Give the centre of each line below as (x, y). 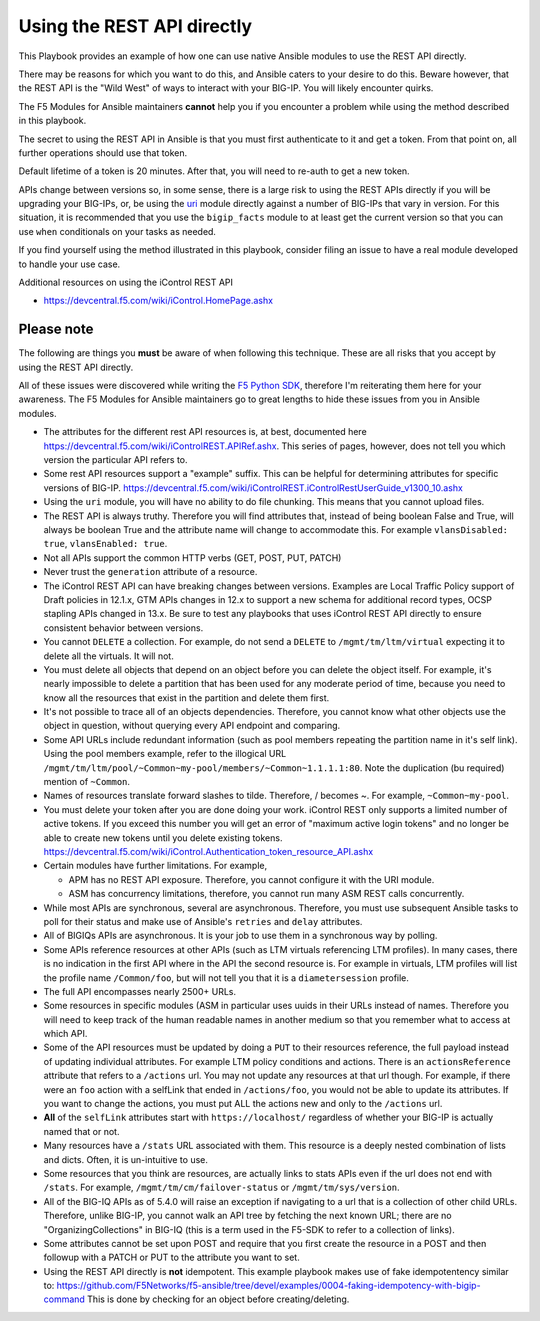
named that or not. (81, 1131)
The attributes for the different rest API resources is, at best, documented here (205, 432)
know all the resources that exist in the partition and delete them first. (186, 697)
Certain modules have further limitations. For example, (155, 866)
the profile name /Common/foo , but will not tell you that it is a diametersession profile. (226, 977)
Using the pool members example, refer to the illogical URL (165, 754)
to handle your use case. (69, 264)
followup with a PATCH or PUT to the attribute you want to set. (171, 1257)
